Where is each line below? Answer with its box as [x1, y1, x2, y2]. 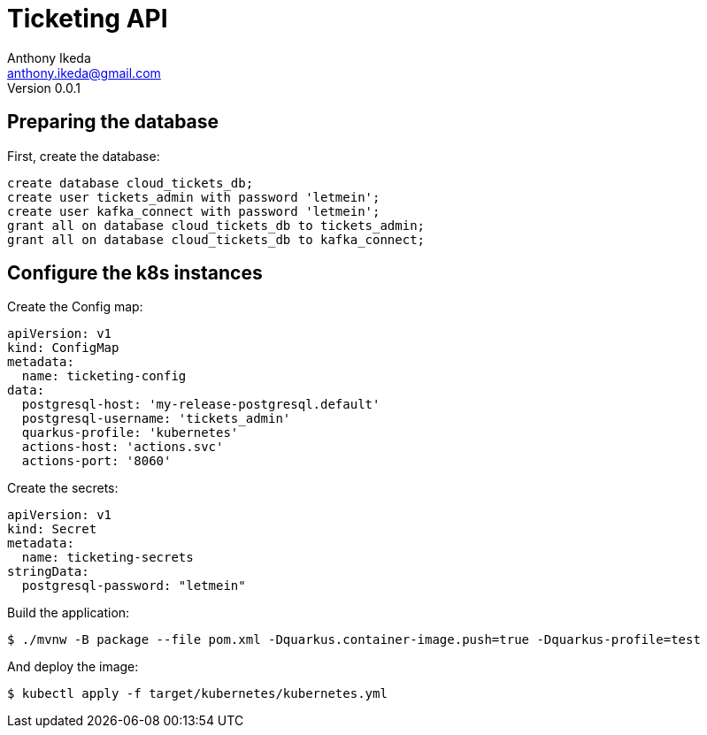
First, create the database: [7, 148, 160, 164]
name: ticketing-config [21, 369, 187, 384]
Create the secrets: [7, 480, 119, 496]
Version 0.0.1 [7, 80, 81, 96]
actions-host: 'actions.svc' [21, 440, 224, 455]
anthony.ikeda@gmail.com [7, 65, 161, 80]
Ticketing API [7, 4, 168, 34]
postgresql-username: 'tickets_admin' [21, 411, 291, 426]
